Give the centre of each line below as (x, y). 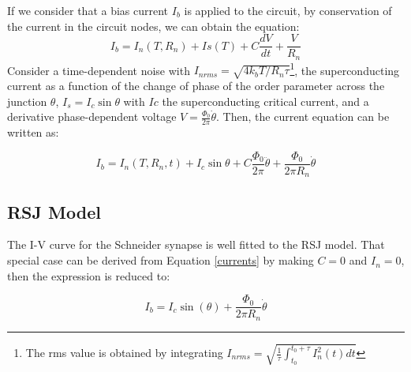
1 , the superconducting (345, 69)
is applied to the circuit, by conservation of (288, 10)
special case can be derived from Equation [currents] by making (161, 260)
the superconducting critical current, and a (265, 101)
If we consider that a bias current (88, 10)
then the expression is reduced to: (89, 275)
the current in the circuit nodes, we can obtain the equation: (153, 26)
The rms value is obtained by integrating (124, 353)
